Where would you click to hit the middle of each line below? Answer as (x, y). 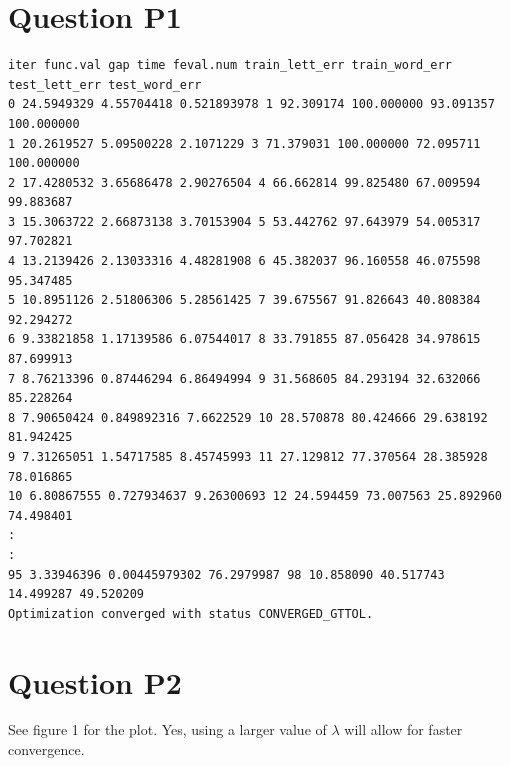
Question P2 (95, 681)
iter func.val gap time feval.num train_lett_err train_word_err (230, 65)
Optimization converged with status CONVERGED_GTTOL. (191, 613)
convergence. (46, 749)
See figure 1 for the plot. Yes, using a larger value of (167, 729)
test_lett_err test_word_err (105, 84)
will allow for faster (403, 729)
